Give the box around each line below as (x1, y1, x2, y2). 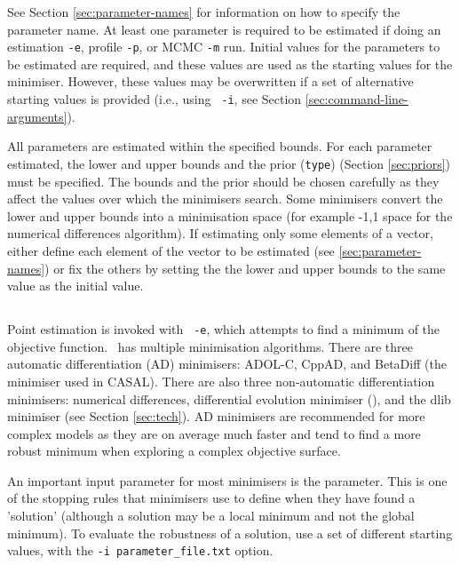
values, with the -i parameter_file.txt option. (7, 541, 274, 560)
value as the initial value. (7, 276, 144, 295)
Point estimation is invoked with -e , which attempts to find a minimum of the (7, 320, 440, 338)
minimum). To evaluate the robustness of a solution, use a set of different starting (7, 523, 453, 542)
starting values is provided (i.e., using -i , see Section (7, 90, 302, 108)
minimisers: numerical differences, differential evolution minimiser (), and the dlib (7, 389, 451, 408)
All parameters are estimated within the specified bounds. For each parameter (7, 137, 432, 155)
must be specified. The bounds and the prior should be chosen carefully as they (7, 171, 440, 190)
